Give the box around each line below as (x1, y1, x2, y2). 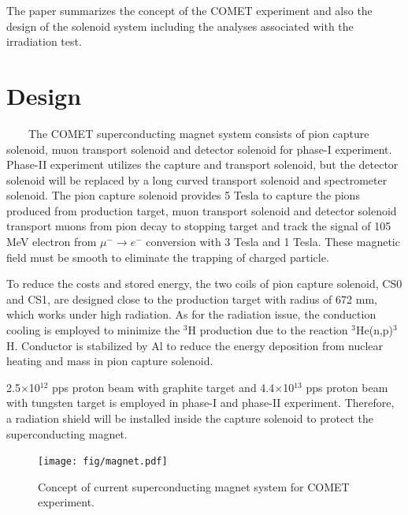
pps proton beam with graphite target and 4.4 (52, 379, 275, 395)
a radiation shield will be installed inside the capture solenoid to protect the (6, 410, 373, 426)
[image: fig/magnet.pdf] (38, 456, 168, 468)
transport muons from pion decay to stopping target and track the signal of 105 (6, 218, 391, 234)
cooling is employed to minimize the (6, 322, 180, 338)
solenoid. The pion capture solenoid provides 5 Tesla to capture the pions (6, 187, 360, 203)
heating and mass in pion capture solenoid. (6, 353, 213, 369)
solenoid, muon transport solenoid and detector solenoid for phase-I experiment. (6, 140, 392, 157)
